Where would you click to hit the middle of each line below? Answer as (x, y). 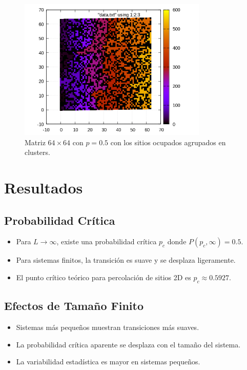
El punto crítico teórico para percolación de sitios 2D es (104, 277)
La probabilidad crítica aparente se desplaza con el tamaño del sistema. (128, 344)
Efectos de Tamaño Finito (74, 306)
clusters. (37, 152)
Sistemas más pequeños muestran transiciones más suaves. (108, 327)
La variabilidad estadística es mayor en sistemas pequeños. (108, 362)
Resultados (44, 188)
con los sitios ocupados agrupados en (168, 142)
